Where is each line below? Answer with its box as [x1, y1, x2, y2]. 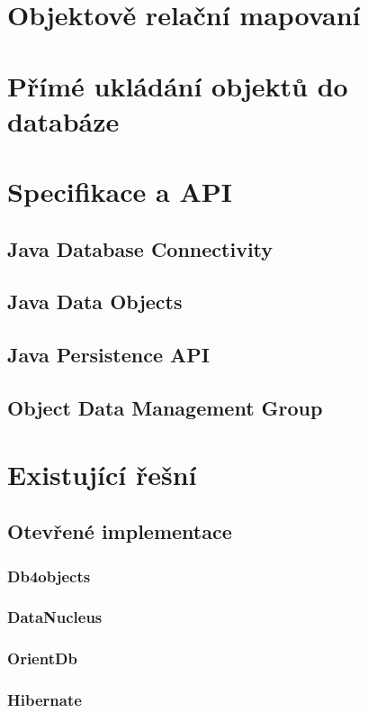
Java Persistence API [7, 341, 210, 369]
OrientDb [7, 647, 77, 670]
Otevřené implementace [7, 517, 232, 545]
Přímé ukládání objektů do [7, 67, 348, 104]
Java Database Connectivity [7, 234, 274, 262]
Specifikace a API [7, 173, 232, 210]
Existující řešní [7, 455, 197, 492]
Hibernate [7, 689, 82, 711]
